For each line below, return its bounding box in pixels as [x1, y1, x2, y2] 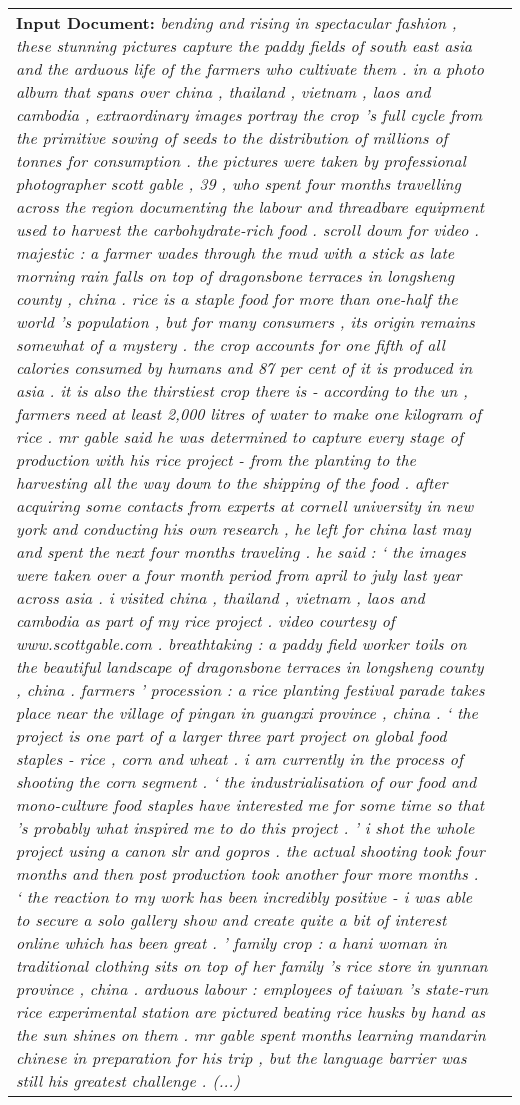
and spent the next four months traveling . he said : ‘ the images [16, 540, 466, 563]
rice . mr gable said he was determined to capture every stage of [16, 425, 463, 448]
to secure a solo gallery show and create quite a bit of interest [16, 908, 447, 931]
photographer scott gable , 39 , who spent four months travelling [16, 172, 461, 195]
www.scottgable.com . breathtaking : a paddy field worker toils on [16, 632, 467, 655]
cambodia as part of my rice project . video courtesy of [16, 609, 395, 632]
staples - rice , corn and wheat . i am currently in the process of [16, 747, 463, 770]
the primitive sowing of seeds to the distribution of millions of [16, 126, 448, 149]
